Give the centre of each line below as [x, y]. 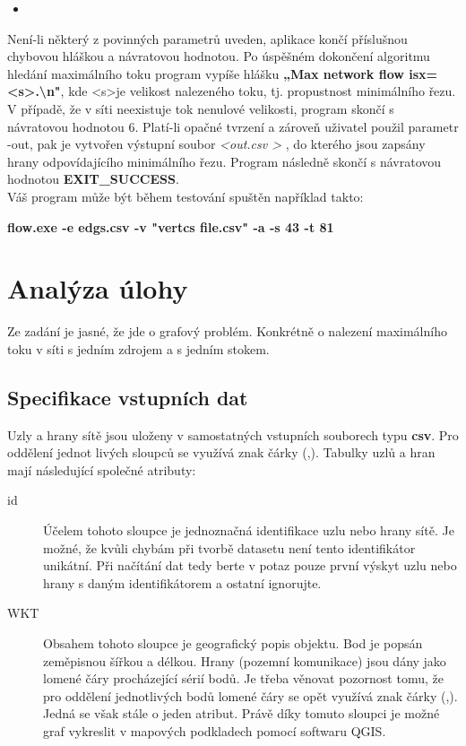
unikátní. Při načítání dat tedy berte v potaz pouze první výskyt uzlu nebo [250, 565]
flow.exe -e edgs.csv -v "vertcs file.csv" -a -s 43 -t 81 [171, 226]
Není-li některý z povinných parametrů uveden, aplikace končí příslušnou [207, 38]
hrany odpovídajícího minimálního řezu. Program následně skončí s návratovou [224, 161]
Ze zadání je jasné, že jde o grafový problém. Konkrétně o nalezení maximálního [227, 331]
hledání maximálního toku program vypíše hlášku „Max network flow [206, 73]
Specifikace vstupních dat [128, 397]
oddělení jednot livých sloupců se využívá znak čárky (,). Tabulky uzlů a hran [221, 452]
